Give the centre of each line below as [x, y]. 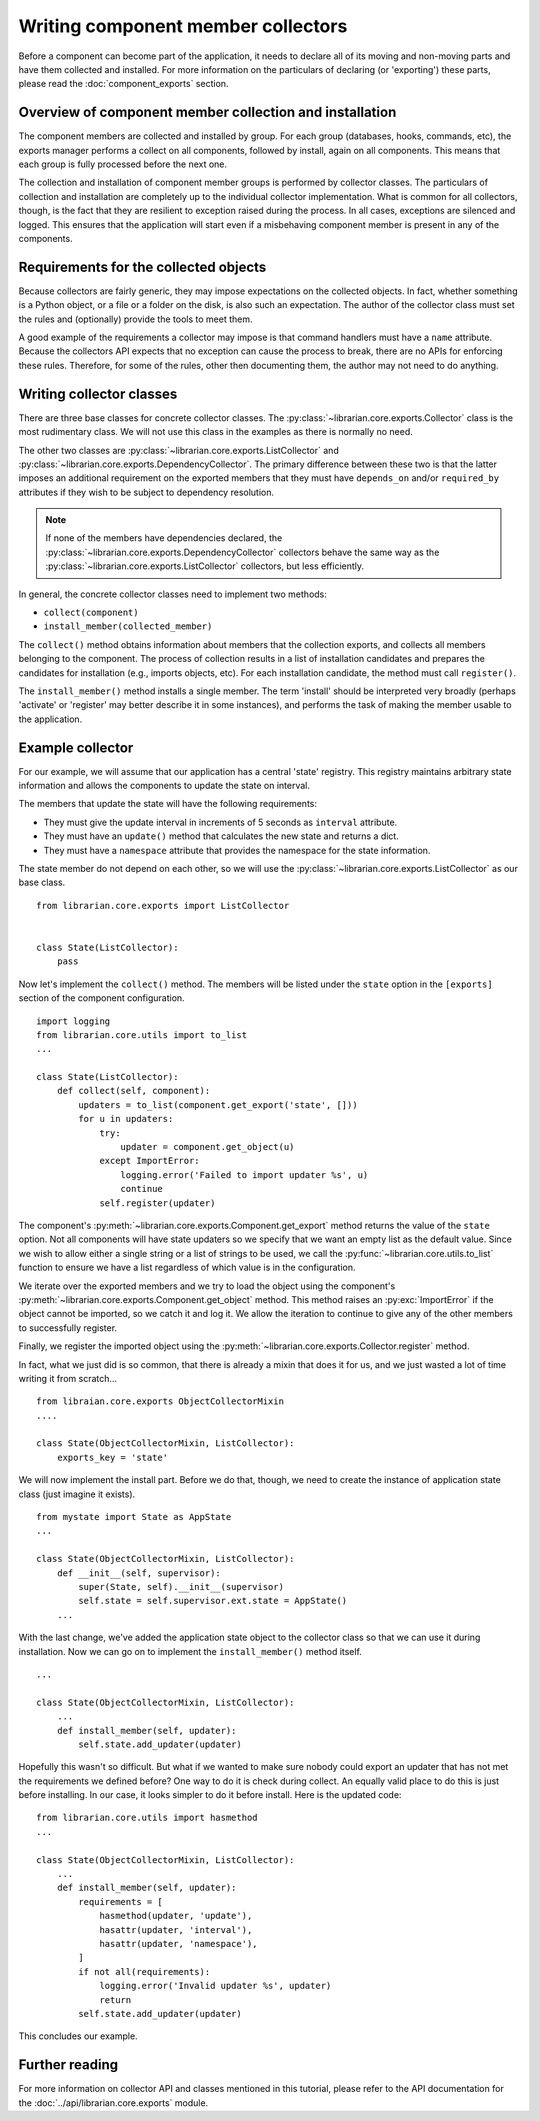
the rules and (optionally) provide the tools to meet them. [135, 319]
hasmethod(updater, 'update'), [176, 1916]
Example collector [76, 747]
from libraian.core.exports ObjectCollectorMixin [160, 1401]
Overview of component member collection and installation [207, 112]
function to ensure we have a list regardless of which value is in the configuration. [187, 1267]
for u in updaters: [126, 1119]
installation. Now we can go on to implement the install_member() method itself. [190, 1651]
